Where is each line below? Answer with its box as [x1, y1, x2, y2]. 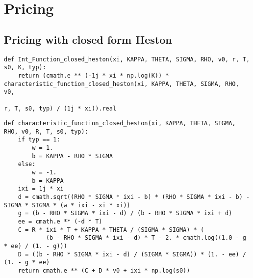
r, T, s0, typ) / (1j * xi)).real [4, 105, 117, 112]
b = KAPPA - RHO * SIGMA [32, 152, 113, 160]
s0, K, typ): [4, 64, 46, 71]
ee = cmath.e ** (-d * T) [18, 218, 102, 225]
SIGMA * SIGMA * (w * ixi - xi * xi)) [4, 201, 130, 209]
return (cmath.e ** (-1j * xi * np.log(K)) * [18, 72, 169, 79]
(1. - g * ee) [4, 259, 50, 266]
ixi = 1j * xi [18, 185, 64, 193]
